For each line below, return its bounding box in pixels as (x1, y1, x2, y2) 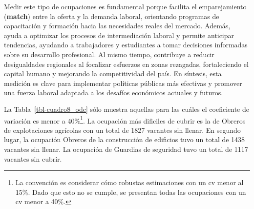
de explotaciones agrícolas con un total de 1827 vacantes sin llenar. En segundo (4, 125, 241, 135)
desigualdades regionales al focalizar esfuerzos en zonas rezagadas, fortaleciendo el (4, 59, 249, 69)
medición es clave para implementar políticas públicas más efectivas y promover (4, 78, 242, 88)
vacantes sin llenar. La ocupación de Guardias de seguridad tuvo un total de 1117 (4, 144, 248, 154)
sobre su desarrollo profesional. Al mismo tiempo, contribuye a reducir (4, 49, 214, 59)
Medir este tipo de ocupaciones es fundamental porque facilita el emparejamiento (4, 1, 247, 11)
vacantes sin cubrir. (4, 153, 62, 164)
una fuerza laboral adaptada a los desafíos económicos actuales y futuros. (4, 87, 223, 98)
